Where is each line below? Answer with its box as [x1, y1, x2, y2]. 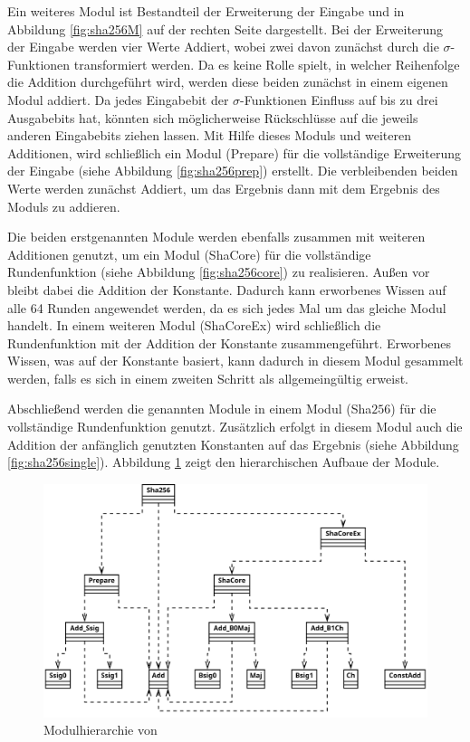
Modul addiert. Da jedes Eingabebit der [7, 90, 229, 109]
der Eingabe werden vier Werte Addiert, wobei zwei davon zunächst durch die [7, 37, 439, 56]
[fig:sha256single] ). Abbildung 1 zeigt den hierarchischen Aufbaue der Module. [7, 452, 440, 471]
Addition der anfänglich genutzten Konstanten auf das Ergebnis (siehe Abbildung [7, 434, 459, 453]
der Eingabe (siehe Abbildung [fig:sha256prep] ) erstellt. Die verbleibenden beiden [7, 161, 458, 180]
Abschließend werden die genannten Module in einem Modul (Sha [7, 399, 372, 418]
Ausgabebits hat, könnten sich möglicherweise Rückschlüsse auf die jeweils [7, 108, 418, 127]
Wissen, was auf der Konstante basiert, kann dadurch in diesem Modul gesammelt [7, 351, 464, 370]
